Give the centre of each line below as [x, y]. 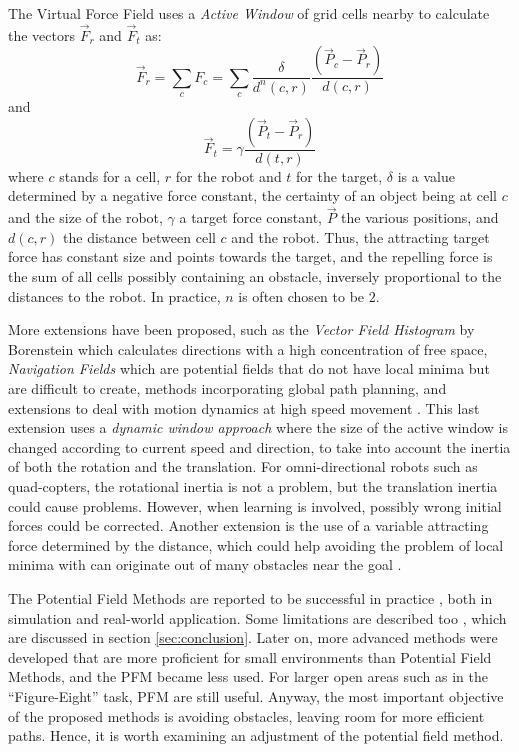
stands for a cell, [110, 175]
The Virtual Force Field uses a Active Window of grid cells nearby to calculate [249, 13]
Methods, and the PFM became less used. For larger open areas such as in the [248, 676]
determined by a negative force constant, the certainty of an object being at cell [253, 195]
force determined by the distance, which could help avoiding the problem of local [256, 544]
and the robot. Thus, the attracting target [360, 236]
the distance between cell [139, 236]
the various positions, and [420, 217]
